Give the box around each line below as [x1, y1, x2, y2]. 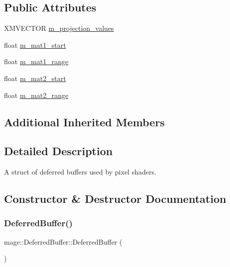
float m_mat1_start [4, 39, 66, 50]
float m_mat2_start [4, 73, 66, 83]
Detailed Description [4, 143, 113, 159]
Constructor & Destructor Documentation [4, 191, 227, 206]
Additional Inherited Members [4, 114, 165, 129]
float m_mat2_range [4, 89, 69, 100]
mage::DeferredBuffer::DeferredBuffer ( [4, 236, 122, 247]
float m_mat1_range [4, 56, 69, 67]
